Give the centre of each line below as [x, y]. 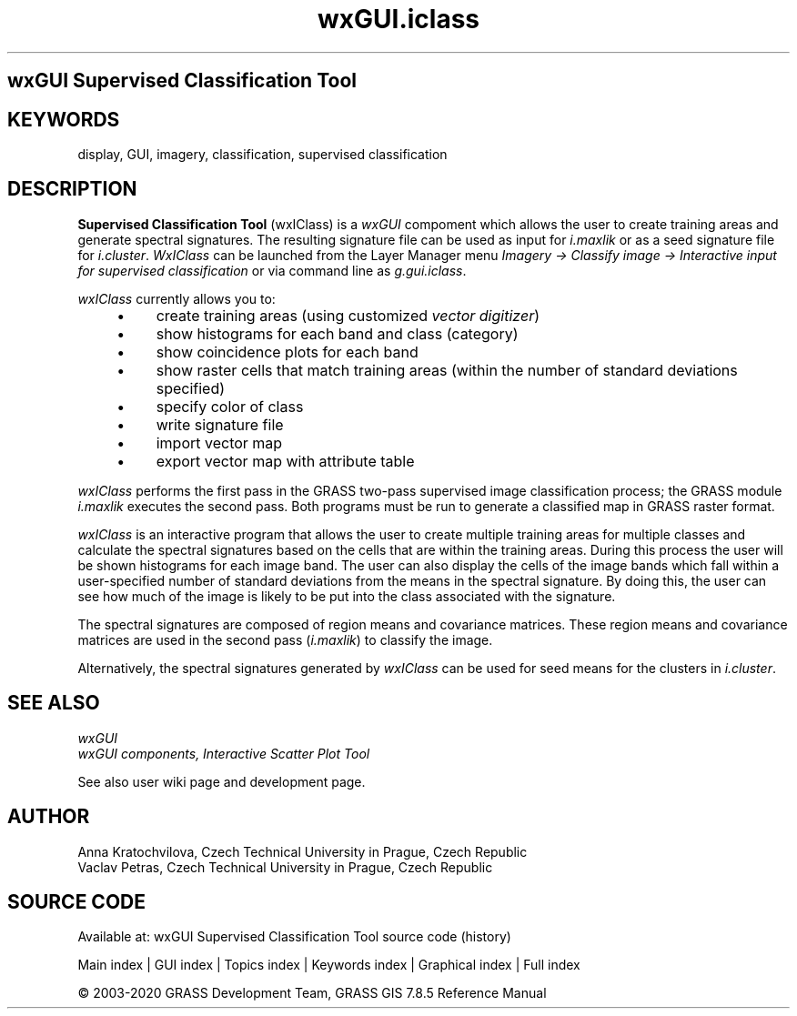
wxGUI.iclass [398, 19]
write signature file [220, 424]
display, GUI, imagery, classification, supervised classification [262, 155]
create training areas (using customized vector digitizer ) [348, 315]
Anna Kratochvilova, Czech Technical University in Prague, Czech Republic [303, 851]
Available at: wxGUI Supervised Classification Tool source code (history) [294, 937]
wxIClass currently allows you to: [177, 298]
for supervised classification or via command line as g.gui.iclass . [272, 270]
